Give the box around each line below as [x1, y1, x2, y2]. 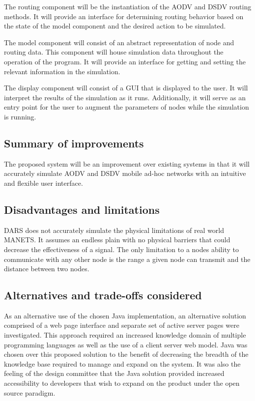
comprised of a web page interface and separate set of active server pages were [4, 320, 239, 330]
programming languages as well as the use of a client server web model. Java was [4, 339, 248, 349]
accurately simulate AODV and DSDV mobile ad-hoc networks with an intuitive [4, 168, 246, 178]
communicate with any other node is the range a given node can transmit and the [4, 254, 251, 264]
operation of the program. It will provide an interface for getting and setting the [4, 56, 246, 66]
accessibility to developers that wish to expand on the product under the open [4, 378, 240, 388]
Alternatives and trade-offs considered [4, 287, 202, 303]
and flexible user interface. [4, 177, 83, 188]
